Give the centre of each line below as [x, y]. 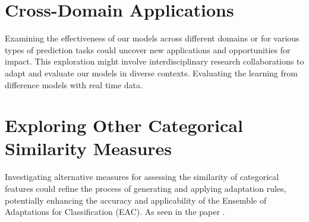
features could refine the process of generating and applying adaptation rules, [146, 188]
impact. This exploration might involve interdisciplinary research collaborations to [154, 61]
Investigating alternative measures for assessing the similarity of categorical [142, 177]
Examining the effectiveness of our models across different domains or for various [152, 38]
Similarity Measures [89, 148]
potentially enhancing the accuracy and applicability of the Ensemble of [136, 200]
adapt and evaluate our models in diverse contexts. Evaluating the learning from [151, 73]
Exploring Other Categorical [124, 125]
